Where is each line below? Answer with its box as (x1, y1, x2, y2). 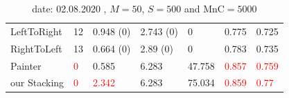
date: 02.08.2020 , (32, 1, 107, 15)
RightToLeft (10, 41, 62, 55)
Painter (10, 58, 42, 72)
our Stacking (10, 75, 64, 90)
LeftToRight (10, 23, 62, 38)
